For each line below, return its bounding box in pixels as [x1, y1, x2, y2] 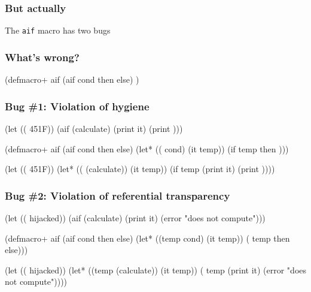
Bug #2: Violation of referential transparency [5, 188, 230, 203]
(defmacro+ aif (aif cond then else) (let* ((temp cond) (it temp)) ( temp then [5, 231, 290, 244]
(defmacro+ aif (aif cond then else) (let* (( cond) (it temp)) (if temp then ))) [5, 142, 289, 155]
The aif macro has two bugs [5, 24, 111, 37]
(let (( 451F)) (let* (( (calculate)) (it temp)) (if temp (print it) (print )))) [5, 162, 275, 175]
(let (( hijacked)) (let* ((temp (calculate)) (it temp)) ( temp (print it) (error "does [5, 263, 307, 276]
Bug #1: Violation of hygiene [5, 98, 150, 113]
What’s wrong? [5, 49, 80, 64]
